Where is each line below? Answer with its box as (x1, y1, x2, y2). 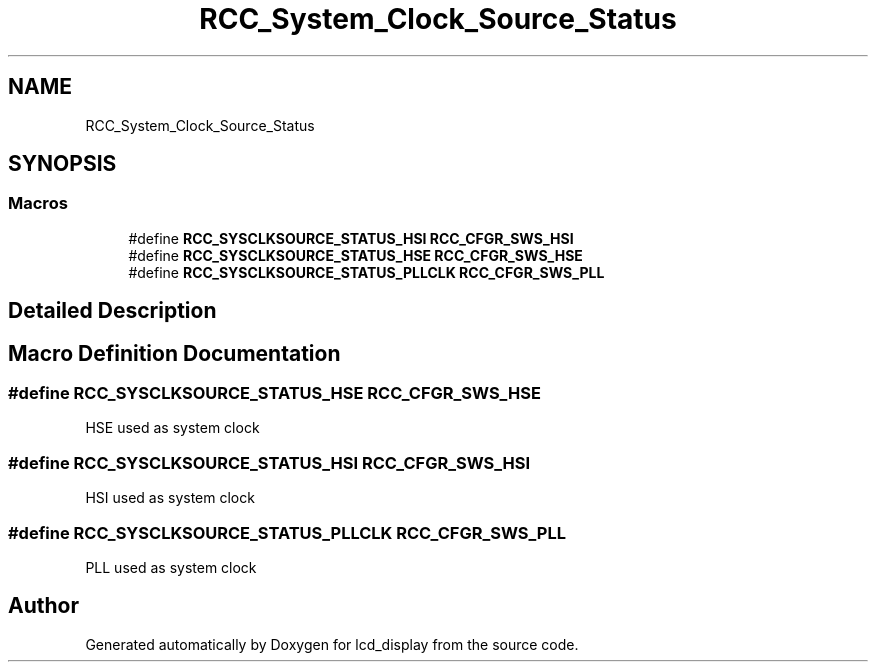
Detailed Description (8, 298, 217, 324)
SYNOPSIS (8, 151, 117, 177)
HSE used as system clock (85, 419, 260, 437)
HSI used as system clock (85, 489, 255, 507)
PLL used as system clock (85, 558, 257, 576)
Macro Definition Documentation (8, 340, 341, 366)
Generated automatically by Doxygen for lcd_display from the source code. (85, 635, 579, 653)
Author (8, 593, 79, 619)
